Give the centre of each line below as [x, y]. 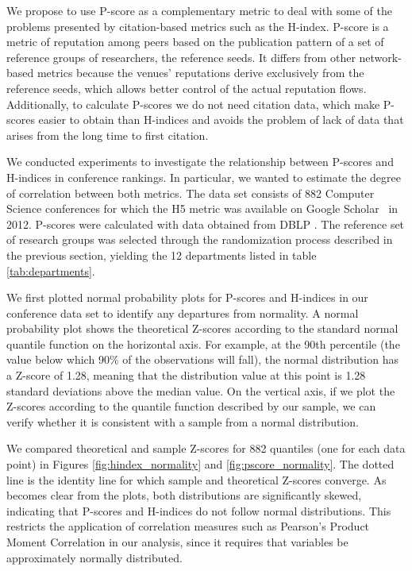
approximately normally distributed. [94, 557]
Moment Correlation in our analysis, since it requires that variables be [177, 542]
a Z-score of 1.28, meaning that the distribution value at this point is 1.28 [186, 375]
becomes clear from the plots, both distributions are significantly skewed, [184, 495]
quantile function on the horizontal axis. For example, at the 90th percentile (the [203, 343]
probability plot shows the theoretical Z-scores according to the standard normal [202, 328]
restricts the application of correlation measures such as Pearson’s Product [188, 526]
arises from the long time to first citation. [108, 135]
